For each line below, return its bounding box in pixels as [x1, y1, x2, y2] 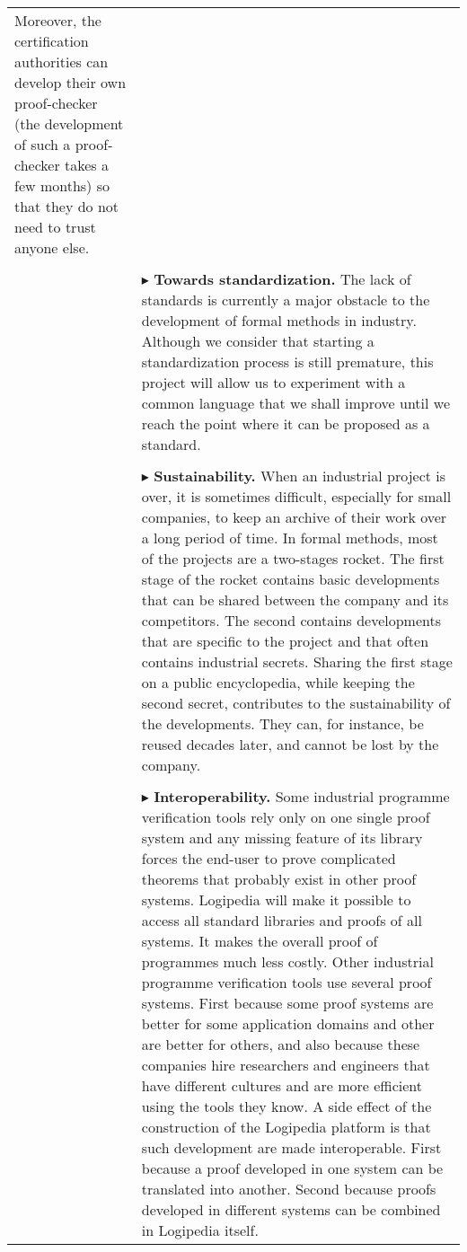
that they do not [14, 196, 119, 216]
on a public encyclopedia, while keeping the [141, 672, 415, 692]
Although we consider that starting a [141, 331, 374, 351]
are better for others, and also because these [141, 1034, 420, 1054]
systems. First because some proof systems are [141, 992, 434, 1013]
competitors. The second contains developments [141, 610, 442, 630]
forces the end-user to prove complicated [141, 848, 396, 868]
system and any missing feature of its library [141, 827, 423, 848]
